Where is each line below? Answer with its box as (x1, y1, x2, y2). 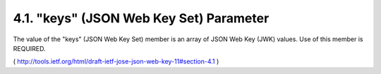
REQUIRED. (13, 44, 46, 52)
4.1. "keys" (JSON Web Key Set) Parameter (13, 10, 270, 26)
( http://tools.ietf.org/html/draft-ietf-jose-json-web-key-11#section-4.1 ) (13, 57, 219, 66)
